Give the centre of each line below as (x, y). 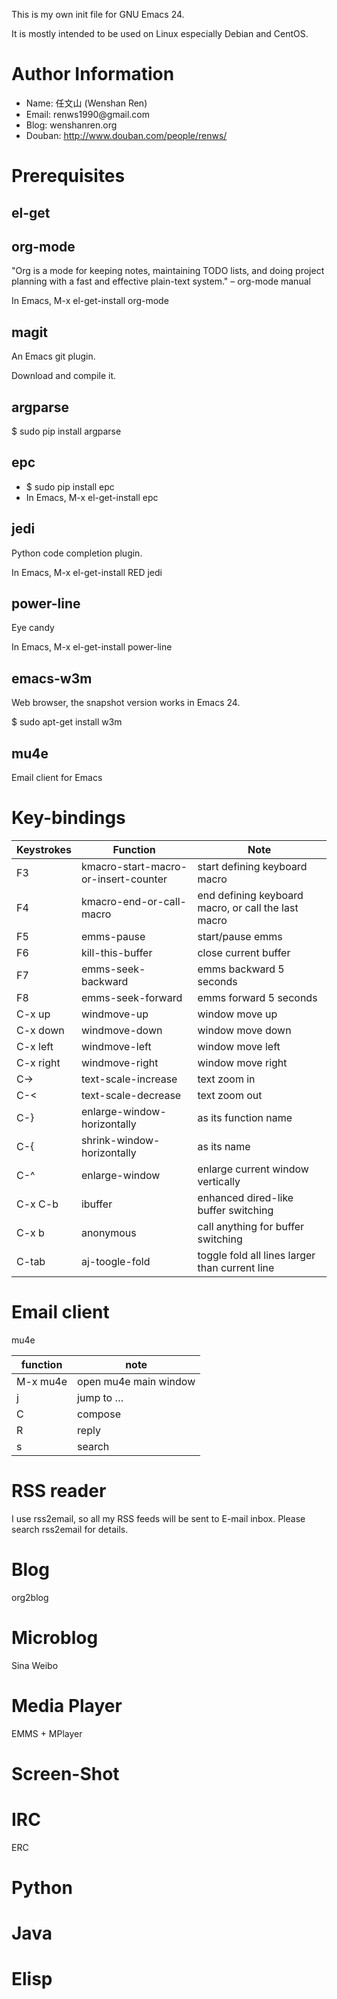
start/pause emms (240, 936)
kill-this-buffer (116, 952)
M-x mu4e (42, 1381)
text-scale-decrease (131, 1095)
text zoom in (226, 1079)
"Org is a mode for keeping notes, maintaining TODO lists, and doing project (168, 271)
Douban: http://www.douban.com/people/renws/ (126, 135)
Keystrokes (44, 849)
